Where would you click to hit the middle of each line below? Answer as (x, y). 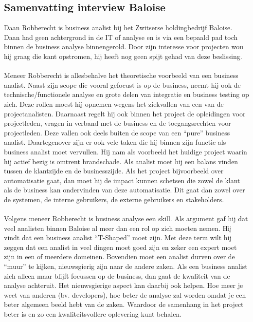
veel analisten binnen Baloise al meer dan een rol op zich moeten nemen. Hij (118, 228)
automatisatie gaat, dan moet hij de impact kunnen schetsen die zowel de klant (122, 180)
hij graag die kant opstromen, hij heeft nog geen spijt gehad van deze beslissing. (123, 56)
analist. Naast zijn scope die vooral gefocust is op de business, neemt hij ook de (122, 85)
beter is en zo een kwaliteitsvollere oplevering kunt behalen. (93, 314)
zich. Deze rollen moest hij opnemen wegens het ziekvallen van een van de (114, 104)
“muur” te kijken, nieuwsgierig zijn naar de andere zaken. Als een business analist (126, 266)
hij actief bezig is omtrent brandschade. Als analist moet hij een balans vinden (121, 161)
